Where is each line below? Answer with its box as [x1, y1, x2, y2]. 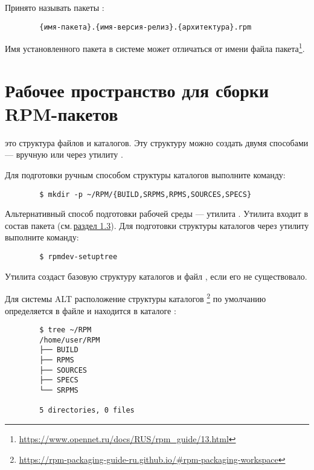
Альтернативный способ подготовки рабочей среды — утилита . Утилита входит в [5, 207, 309, 220]
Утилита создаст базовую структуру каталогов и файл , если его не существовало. [5, 269, 307, 282]
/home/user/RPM [39, 335, 100, 344]
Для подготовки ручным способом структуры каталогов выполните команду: [5, 169, 286, 181]
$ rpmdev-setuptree [39, 253, 118, 262]
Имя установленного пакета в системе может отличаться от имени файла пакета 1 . [5, 40, 305, 54]
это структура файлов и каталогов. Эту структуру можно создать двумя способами [5, 136, 309, 149]
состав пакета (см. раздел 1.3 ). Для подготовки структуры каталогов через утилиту [5, 219, 309, 231]
